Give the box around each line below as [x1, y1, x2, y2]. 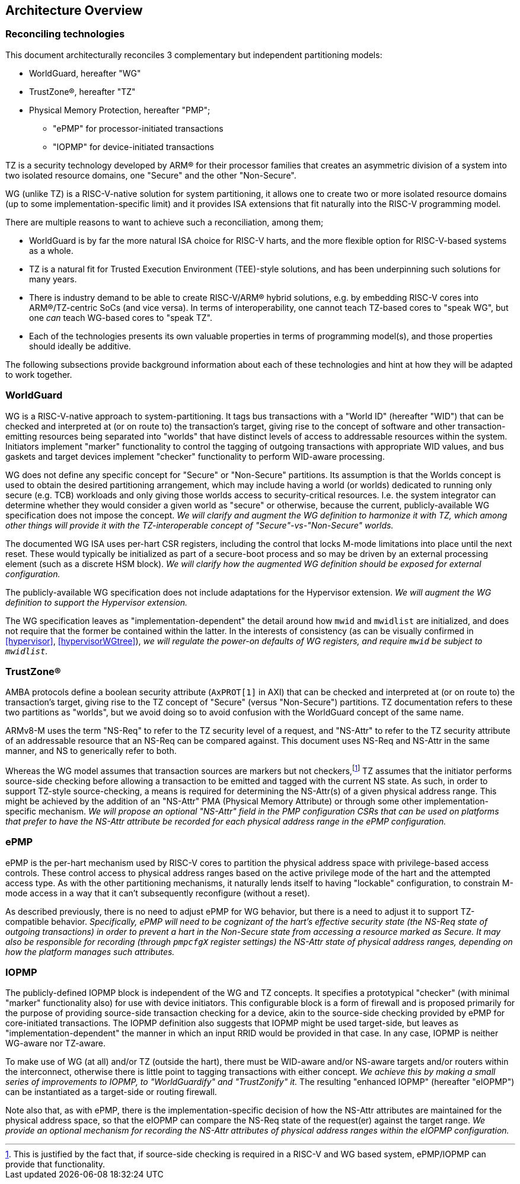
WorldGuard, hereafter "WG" [29, 68, 141, 78]
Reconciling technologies [5, 28, 125, 40]
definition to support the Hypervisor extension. [5, 597, 188, 607]
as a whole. [29, 245, 74, 256]
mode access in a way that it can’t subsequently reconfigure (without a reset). [5, 887, 310, 898]
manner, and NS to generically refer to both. [5, 746, 177, 756]
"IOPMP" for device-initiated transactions [53, 141, 214, 152]
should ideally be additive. [29, 340, 131, 351]
